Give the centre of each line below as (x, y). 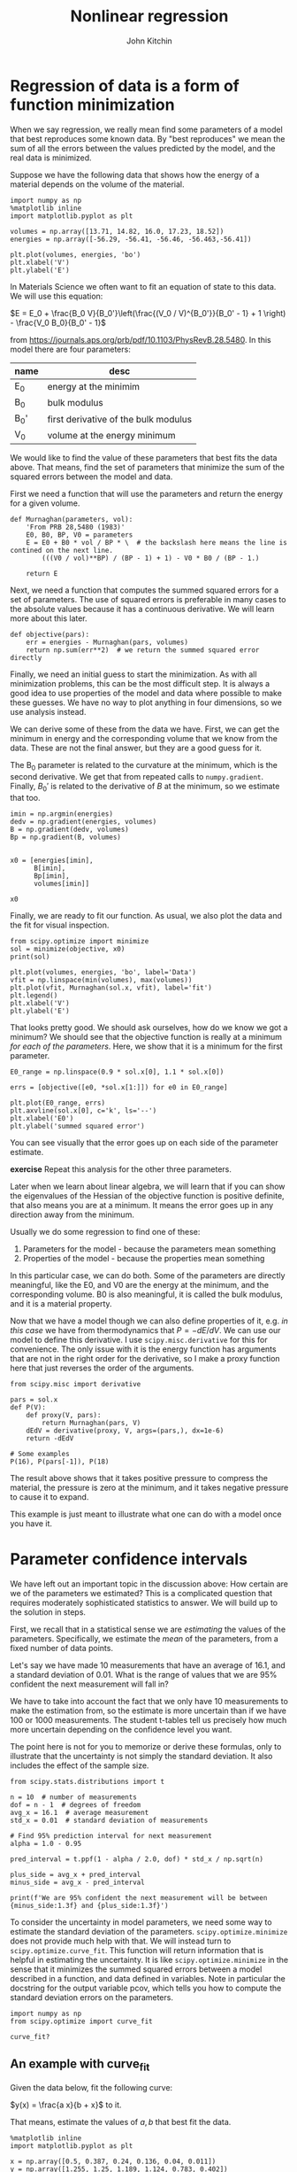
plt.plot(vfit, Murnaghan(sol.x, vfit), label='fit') (111, 988)
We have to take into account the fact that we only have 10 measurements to (149, 1701)
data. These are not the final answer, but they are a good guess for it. (136, 748)
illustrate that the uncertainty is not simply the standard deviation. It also (141, 1756)
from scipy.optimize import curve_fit (81, 2021)
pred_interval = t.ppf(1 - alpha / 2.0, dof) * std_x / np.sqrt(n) (137, 1859)
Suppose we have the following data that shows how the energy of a (135, 175)
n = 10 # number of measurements (74, 1797)
